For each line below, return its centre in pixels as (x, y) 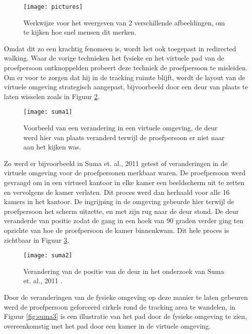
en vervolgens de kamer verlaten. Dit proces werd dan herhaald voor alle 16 (117, 192)
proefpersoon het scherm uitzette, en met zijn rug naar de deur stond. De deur (121, 211)
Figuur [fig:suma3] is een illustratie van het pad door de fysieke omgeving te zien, (126, 316)
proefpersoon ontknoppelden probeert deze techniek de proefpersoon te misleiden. (126, 68)
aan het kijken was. (52, 147)
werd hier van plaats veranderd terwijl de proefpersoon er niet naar (124, 137)
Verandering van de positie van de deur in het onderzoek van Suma (124, 271)
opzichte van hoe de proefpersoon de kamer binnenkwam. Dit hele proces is (116, 230)
